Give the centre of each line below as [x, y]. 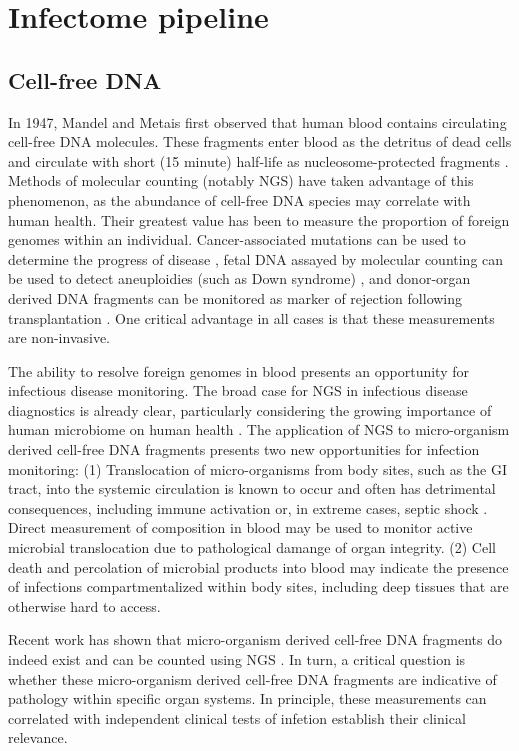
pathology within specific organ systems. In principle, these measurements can [247, 698]
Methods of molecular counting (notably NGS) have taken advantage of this [241, 180]
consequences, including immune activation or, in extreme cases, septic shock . [248, 507]
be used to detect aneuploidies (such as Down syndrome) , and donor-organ [239, 278]
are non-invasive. [59, 337]
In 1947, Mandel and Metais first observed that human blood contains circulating [257, 121]
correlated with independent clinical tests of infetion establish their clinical [237, 717]
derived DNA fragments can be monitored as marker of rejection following [235, 297]
